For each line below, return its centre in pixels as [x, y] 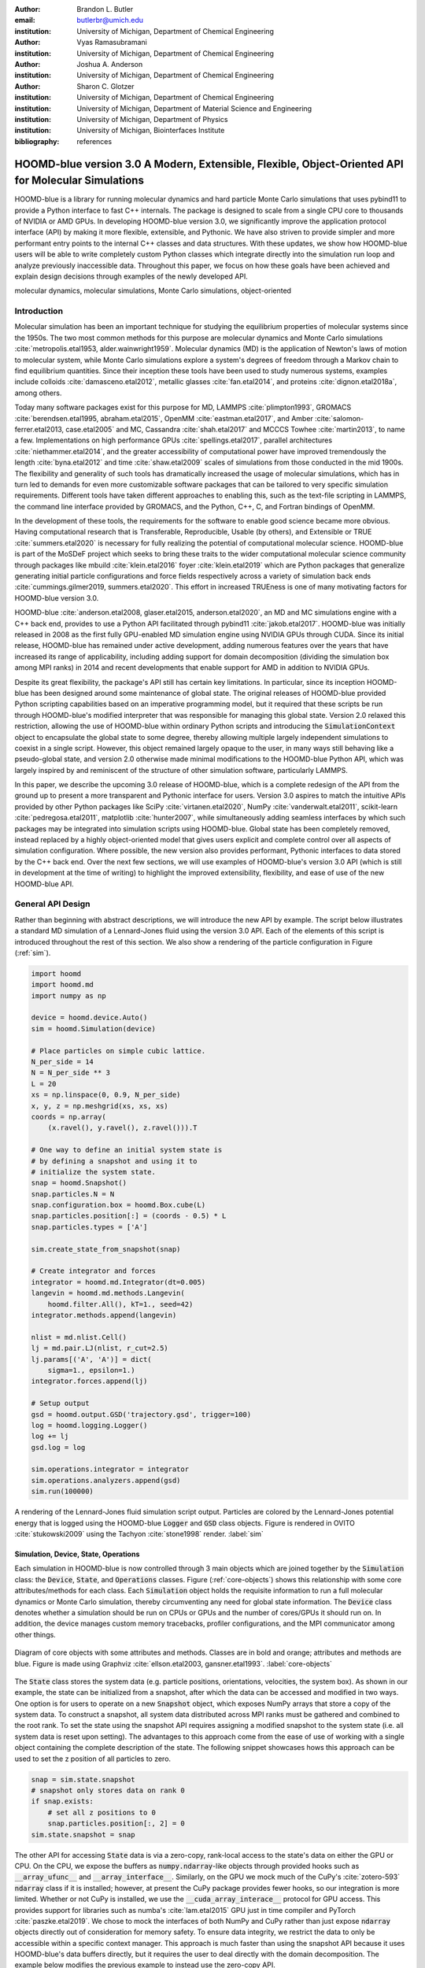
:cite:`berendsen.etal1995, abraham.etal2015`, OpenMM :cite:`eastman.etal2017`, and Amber [164, 418]
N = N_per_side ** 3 [70, 1073]
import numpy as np [68, 995]
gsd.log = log [58, 1447]
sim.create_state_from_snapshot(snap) [106, 1249]
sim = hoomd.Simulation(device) [94, 1028]
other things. [35, 1634]
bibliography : [37, 141]
